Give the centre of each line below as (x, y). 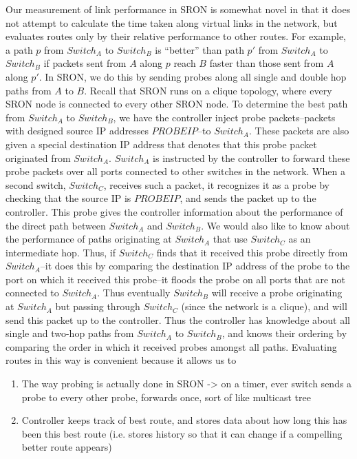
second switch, (36, 184)
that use (230, 239)
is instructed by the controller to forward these (251, 157)
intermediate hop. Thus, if (61, 252)
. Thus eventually (134, 293)
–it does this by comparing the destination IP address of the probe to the (195, 266)
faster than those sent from (267, 63)
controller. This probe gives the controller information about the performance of (174, 211)
